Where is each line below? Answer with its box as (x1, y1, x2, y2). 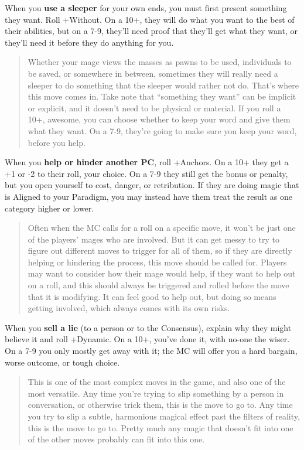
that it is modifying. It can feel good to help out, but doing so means (28, 290, 276, 302)
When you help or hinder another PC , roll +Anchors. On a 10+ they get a (5, 156, 289, 168)
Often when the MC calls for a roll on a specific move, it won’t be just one (28, 221, 296, 234)
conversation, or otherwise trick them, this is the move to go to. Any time (28, 398, 293, 411)
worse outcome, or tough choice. (5, 356, 120, 368)
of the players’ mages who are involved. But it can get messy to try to (28, 233, 279, 245)
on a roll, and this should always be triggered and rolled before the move (28, 279, 289, 291)
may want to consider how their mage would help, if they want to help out (28, 267, 296, 279)
